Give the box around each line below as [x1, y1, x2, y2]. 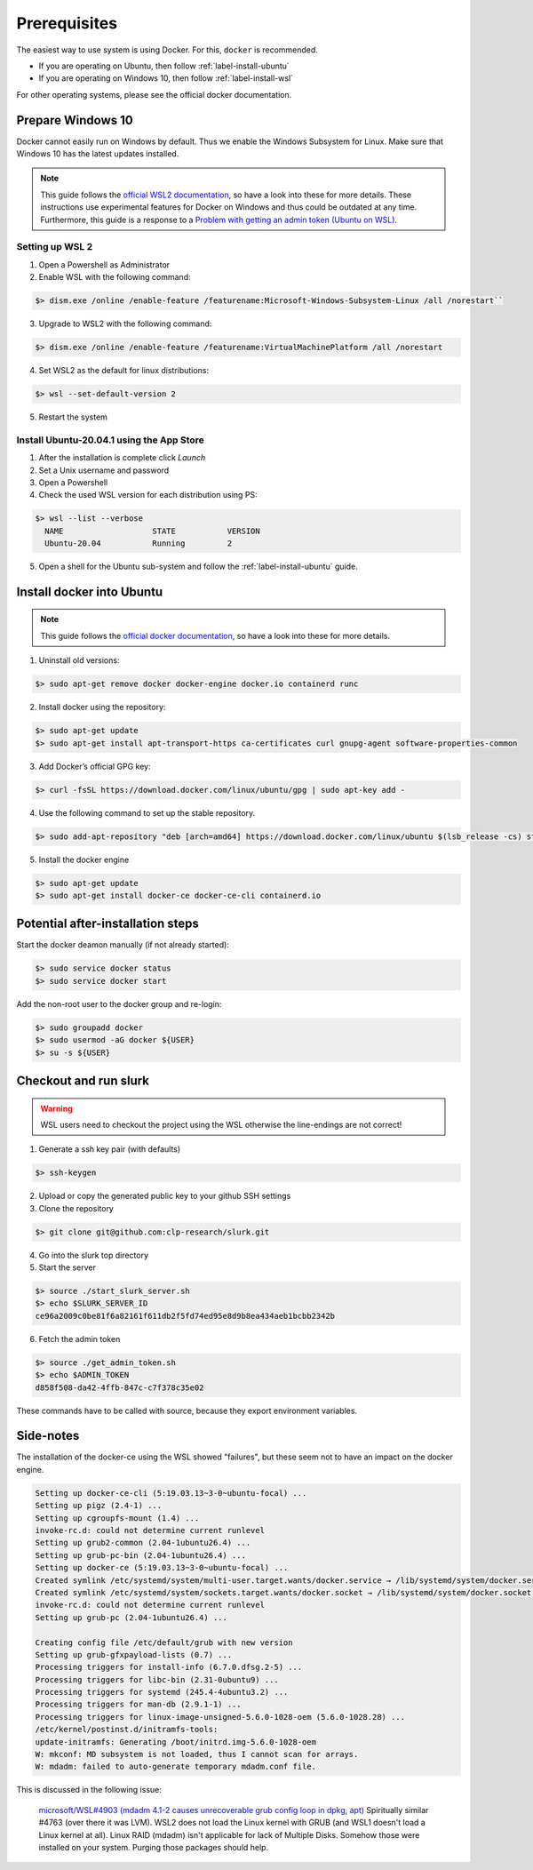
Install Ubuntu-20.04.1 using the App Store [16, 434, 204, 446]
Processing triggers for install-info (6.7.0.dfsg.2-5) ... [35, 1662, 303, 1673]
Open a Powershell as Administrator [38, 259, 171, 270]
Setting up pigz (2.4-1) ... [35, 1500, 163, 1511]
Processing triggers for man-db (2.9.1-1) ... [35, 1699, 242, 1710]
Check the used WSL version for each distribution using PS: [38, 490, 258, 500]
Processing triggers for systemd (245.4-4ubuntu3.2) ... [35, 1687, 289, 1698]
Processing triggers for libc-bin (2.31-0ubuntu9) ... [35, 1674, 279, 1684]
